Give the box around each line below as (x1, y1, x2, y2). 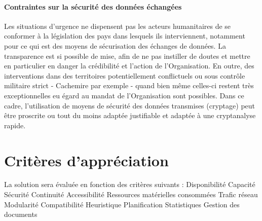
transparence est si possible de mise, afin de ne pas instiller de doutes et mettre (4, 50, 250, 61)
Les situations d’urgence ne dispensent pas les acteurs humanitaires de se (4, 20, 231, 31)
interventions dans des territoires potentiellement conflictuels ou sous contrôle (4, 70, 245, 81)
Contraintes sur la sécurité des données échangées (4, 1, 182, 12)
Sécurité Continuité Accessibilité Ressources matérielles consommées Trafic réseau (4, 189, 258, 200)
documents (4, 209, 38, 219)
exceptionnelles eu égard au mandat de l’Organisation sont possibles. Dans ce (4, 90, 244, 100)
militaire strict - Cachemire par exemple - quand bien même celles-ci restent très (4, 80, 254, 91)
